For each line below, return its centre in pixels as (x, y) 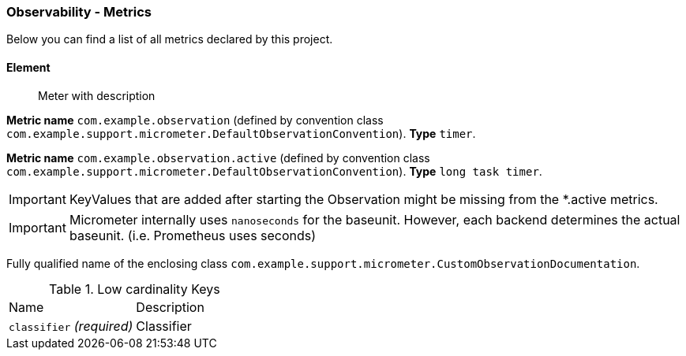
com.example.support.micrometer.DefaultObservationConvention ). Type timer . (241, 133)
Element (28, 67)
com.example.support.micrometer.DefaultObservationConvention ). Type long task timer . (274, 171)
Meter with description (97, 95)
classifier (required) (71, 326)
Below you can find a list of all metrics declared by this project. (170, 39)
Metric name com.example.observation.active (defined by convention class (218, 158)
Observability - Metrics (79, 12)
